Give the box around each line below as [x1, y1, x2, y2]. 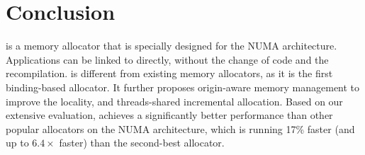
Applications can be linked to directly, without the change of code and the [6, 52, 329, 67]
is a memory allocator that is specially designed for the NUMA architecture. [6, 38, 337, 53]
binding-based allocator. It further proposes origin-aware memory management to [6, 79, 360, 94]
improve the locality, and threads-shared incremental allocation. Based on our [6, 93, 343, 108]
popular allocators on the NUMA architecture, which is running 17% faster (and [6, 121, 355, 136]
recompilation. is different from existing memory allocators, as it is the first [6, 66, 333, 81]
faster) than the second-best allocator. [59, 135, 225, 150]
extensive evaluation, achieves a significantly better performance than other [6, 108, 333, 122]
